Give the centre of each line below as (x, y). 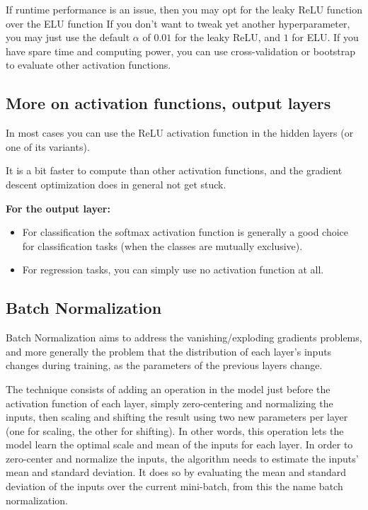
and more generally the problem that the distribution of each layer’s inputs (169, 351)
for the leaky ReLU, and (227, 37)
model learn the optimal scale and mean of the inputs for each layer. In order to (179, 444)
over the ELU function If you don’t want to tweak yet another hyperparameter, (178, 23)
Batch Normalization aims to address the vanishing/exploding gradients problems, (184, 338)
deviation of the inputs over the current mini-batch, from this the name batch (174, 486)
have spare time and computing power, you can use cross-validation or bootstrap (181, 51)
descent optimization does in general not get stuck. (116, 184)
